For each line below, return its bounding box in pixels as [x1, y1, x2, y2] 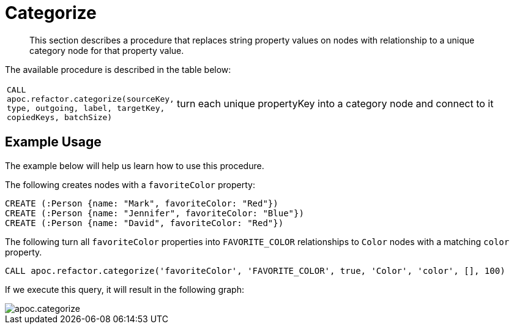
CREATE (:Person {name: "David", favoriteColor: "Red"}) [5, 217, 284, 228]
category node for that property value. [29, 45, 184, 56]
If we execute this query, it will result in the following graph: [5, 284, 244, 295]
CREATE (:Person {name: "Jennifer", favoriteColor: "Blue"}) [5, 208, 304, 218]
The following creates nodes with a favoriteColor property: [5, 179, 255, 190]
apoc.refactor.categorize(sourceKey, [7, 94, 174, 104]
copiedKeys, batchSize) [7, 112, 113, 122]
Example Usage [5, 134, 102, 150]
